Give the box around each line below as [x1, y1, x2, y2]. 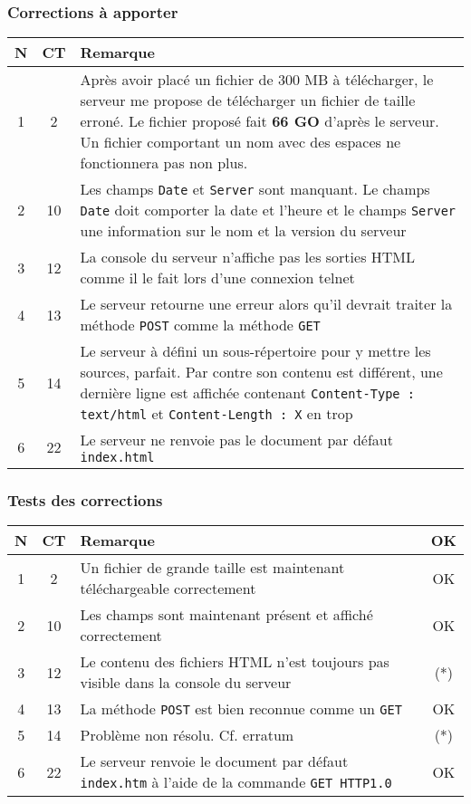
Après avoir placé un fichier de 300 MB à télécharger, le [80, 69, 434, 91]
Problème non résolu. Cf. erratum [80, 724, 294, 746]
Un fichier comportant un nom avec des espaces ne [80, 131, 401, 153]
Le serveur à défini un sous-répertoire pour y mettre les [80, 340, 431, 362]
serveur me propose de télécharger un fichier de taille [80, 90, 416, 111]
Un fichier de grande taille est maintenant [80, 557, 345, 579]
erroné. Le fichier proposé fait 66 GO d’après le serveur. [80, 110, 439, 132]
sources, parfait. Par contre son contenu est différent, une [80, 361, 443, 383]
